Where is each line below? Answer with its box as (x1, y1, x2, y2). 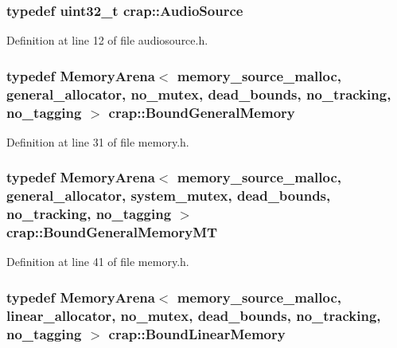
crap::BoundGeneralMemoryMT (6, 222, 218, 242)
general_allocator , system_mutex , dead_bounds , (6, 186, 331, 205)
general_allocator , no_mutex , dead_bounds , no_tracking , (6, 84, 391, 104)
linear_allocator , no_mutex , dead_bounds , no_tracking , (6, 305, 381, 325)
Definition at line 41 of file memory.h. (6, 253, 189, 270)
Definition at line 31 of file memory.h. (6, 133, 189, 150)
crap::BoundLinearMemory (108, 323, 286, 343)
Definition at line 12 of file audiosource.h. (6, 32, 208, 49)
